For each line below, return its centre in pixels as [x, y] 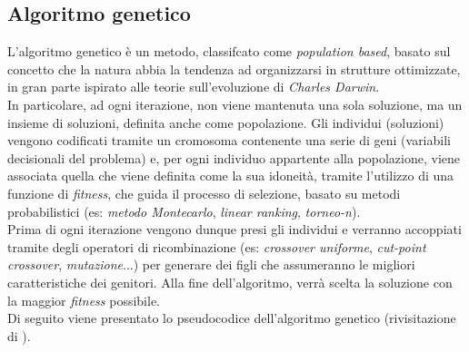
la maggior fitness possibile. [84, 300]
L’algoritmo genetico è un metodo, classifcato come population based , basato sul [229, 51]
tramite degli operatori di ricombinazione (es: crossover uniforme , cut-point [217, 246]
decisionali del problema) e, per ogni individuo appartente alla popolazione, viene [234, 157]
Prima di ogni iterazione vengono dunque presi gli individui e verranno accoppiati [234, 229]
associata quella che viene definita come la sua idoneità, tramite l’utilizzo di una [231, 176]
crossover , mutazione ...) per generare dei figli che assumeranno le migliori [211, 264]
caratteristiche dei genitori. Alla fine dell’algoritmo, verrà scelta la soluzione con [230, 282]
